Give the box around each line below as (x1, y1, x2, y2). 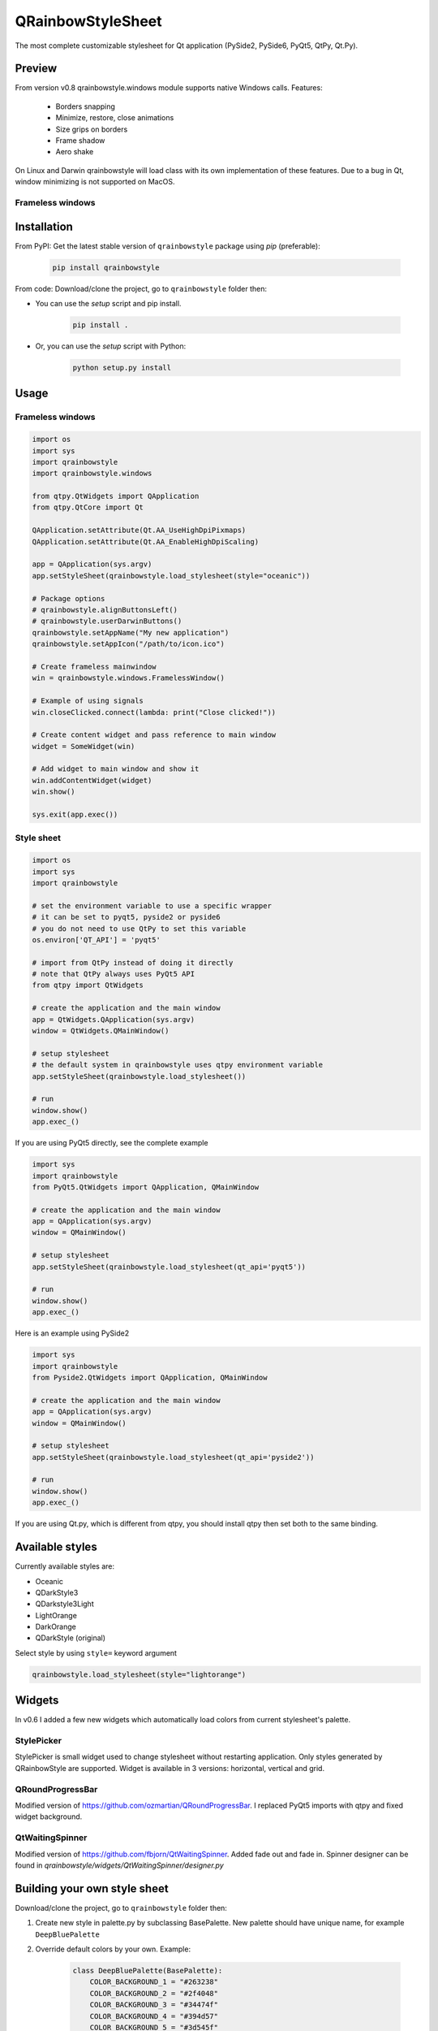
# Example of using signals (32, 696, 144, 706)
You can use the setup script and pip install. (35, 299, 182, 309)
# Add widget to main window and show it (32, 764, 200, 773)
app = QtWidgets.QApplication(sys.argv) (32, 1015, 195, 1024)
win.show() (32, 787, 75, 796)
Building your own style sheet (15, 1882, 170, 1895)
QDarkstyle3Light (35, 1599, 94, 1609)
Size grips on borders (55, 124, 128, 134)
